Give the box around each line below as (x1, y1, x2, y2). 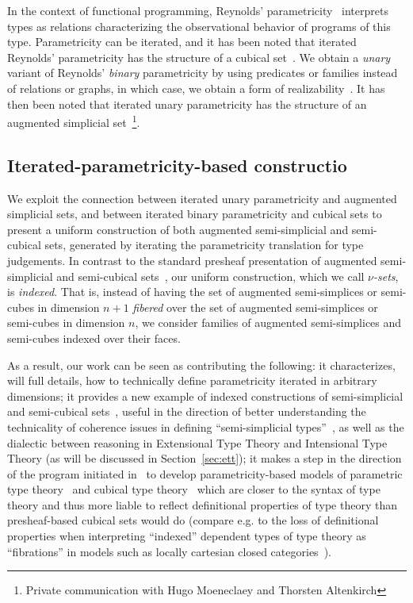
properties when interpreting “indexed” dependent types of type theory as (7, 528, 366, 544)
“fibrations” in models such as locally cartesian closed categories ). (7, 543, 331, 559)
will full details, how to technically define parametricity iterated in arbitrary (7, 372, 377, 389)
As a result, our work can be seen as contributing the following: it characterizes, (7, 356, 396, 373)
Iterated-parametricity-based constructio (7, 152, 347, 177)
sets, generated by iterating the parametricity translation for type (44, 236, 364, 253)
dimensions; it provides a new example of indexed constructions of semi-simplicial (7, 387, 403, 404)
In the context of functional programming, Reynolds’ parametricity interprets (7, 2, 388, 18)
